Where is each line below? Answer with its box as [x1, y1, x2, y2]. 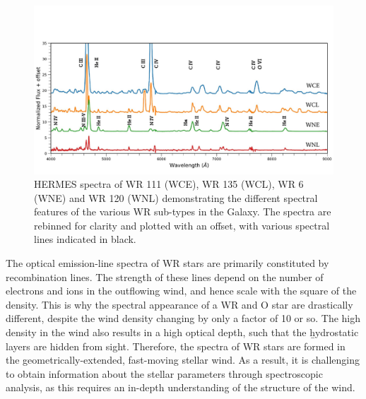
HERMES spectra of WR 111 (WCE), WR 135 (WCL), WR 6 [34, 177, 304, 191]
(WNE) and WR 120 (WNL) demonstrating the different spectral [34, 190, 318, 205]
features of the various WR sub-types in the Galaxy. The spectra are [34, 204, 331, 219]
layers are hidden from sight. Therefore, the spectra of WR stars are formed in [6, 338, 346, 353]
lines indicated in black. [34, 232, 136, 246]
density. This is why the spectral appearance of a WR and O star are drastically [6, 297, 353, 311]
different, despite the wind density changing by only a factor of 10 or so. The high [6, 311, 361, 326]
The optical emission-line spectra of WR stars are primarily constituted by [6, 256, 329, 270]
